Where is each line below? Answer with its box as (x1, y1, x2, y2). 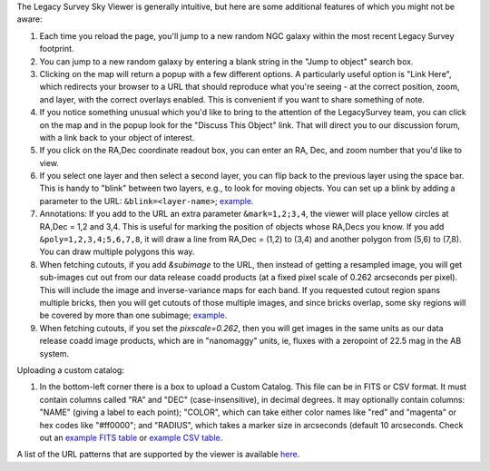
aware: (16, 14, 43, 25)
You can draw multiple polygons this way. (39, 246, 195, 258)
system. (39, 348, 70, 358)
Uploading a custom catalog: (16, 364, 124, 376)
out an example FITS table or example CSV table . (39, 432, 223, 443)
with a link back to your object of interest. (39, 132, 195, 142)
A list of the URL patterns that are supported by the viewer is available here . (16, 449, 300, 460)
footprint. (39, 44, 74, 54)
